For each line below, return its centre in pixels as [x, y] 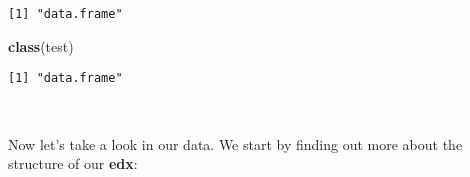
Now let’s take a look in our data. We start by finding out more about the [235, 143]
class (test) [41, 45]
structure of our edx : [73, 163]
